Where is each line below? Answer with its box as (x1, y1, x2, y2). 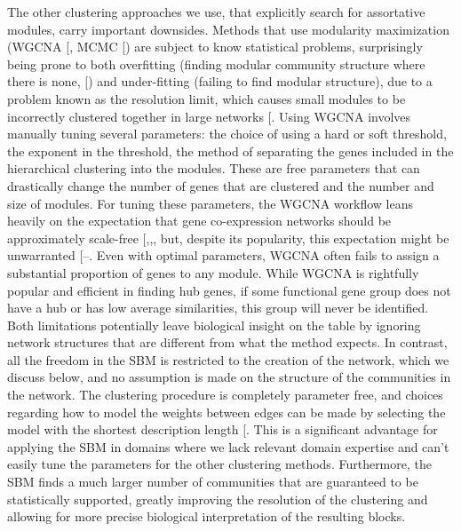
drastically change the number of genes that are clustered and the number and (7, 176, 434, 194)
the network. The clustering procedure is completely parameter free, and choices (7, 385, 443, 404)
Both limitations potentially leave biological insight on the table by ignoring (7, 315, 421, 334)
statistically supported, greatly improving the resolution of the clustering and (7, 489, 428, 508)
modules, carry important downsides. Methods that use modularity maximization (7, 20, 449, 38)
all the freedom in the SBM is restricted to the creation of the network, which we (7, 350, 449, 369)
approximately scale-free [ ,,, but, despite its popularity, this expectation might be (7, 228, 449, 247)
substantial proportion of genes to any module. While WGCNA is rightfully (7, 263, 419, 281)
